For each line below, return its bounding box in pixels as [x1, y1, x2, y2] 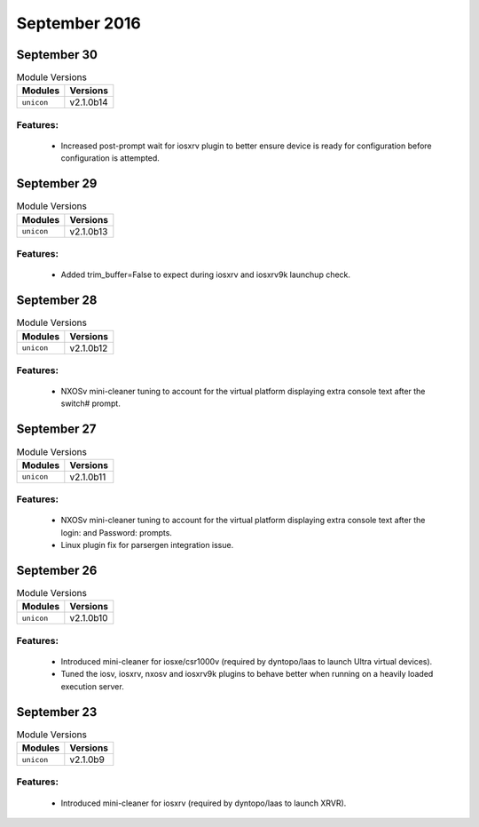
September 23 [16, 704, 98, 720]
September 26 [16, 562, 98, 577]
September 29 [16, 176, 98, 191]
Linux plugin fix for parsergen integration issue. [60, 540, 234, 551]
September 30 [16, 47, 98, 62]
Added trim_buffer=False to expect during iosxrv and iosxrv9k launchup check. [60, 269, 350, 280]
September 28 [16, 293, 98, 308]
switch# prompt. [60, 398, 122, 409]
